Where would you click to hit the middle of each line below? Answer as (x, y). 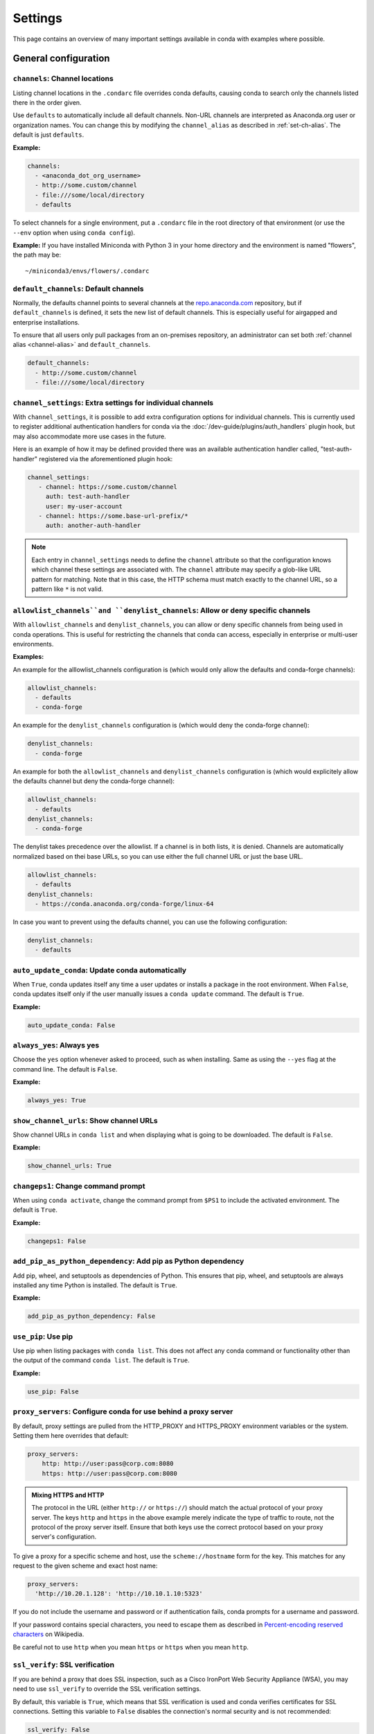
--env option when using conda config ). (74, 232)
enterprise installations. (46, 322)
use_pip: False (53, 1391)
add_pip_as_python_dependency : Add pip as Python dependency (128, 1261)
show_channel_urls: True (70, 1166)
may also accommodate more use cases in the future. (89, 436)
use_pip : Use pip (43, 1337)
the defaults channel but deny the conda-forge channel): (94, 781)
